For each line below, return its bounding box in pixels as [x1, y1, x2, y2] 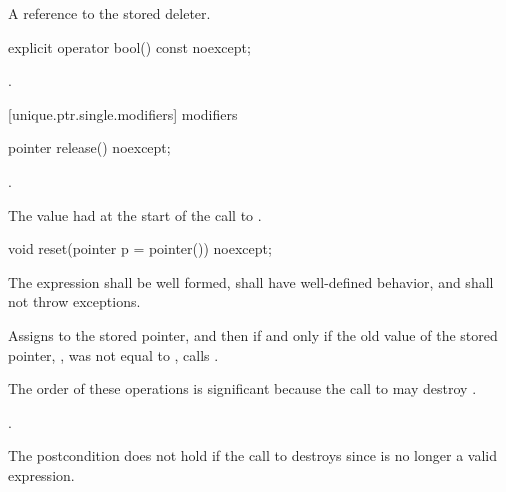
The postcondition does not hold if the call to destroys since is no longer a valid [8, 445, 497, 466]
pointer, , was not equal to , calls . [8, 344, 219, 365]
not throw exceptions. [8, 291, 141, 312]
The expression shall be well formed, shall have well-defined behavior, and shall [8, 271, 494, 292]
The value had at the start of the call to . [8, 204, 262, 225]
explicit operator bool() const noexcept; [8, 36, 251, 57]
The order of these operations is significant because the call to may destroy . [8, 378, 477, 399]
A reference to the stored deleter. [8, 3, 211, 23]
